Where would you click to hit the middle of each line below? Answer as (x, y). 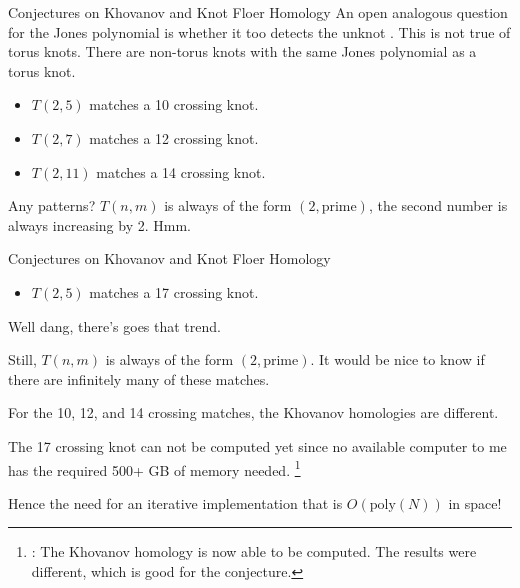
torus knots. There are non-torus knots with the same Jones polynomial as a (242, 51)
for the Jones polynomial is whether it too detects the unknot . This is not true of (259, 31)
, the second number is (438, 205)
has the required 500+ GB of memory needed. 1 (154, 468)
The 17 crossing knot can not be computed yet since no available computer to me (257, 445)
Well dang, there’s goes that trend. (114, 325)
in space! (475, 502)
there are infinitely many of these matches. (139, 378)
